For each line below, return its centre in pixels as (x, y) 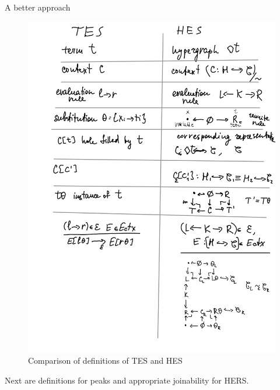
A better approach (38, 7)
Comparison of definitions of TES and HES (105, 360)
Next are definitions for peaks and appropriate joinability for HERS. (127, 380)
